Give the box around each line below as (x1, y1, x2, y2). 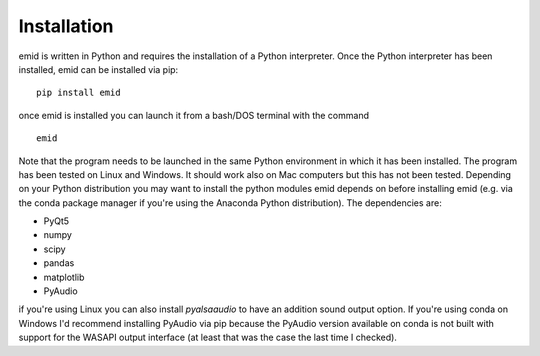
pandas (43, 257, 75, 269)
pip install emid (36, 87, 121, 99)
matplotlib (43, 271, 85, 283)
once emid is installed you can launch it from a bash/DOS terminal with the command (18, 109, 370, 121)
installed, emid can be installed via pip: (18, 63, 179, 75)
